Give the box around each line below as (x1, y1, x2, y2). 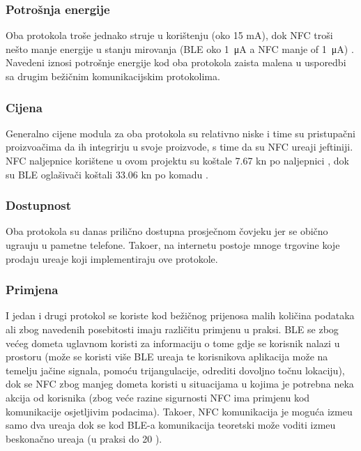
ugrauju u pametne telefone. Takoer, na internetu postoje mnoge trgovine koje (6, 238, 340, 252)
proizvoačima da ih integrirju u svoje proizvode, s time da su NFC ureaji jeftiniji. (6, 139, 353, 154)
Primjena (6, 281, 59, 298)
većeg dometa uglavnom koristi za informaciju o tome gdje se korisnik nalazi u (6, 335, 340, 350)
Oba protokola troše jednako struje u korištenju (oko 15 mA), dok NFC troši (6, 28, 333, 43)
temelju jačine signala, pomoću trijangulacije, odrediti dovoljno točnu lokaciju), (6, 362, 345, 377)
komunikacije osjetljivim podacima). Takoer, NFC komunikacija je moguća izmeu (6, 404, 353, 418)
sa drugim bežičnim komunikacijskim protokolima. (6, 69, 220, 83)
